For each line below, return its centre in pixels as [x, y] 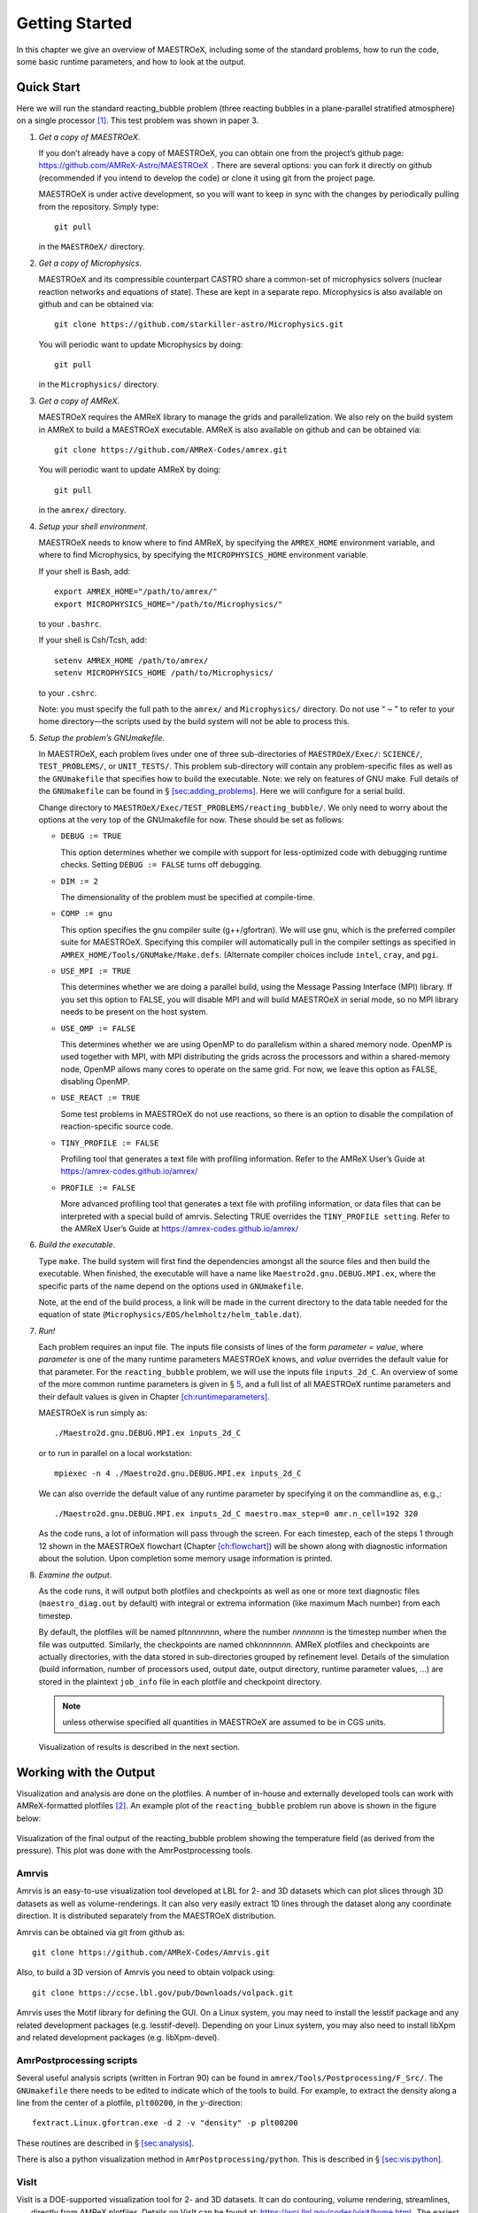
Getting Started [74, 23]
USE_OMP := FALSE [98, 1028]
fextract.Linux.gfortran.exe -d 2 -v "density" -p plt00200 [165, 2123]
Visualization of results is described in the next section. [139, 1746]
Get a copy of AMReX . [79, 401]
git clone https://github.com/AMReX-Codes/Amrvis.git [151, 1953]
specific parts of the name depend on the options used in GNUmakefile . [171, 1286]
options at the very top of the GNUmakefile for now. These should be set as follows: [191, 820]
